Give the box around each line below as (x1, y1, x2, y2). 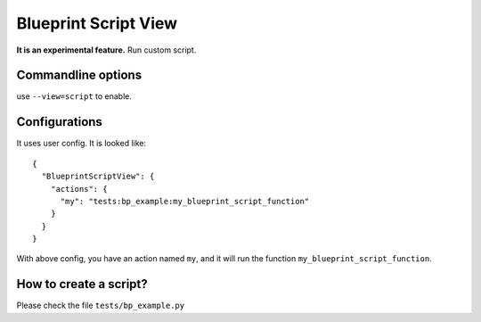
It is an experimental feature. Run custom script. (16, 45, 197, 55)
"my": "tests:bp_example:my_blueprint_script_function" (60, 196, 310, 206)
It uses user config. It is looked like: (16, 138, 147, 149)
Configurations (16, 114, 102, 129)
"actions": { (50, 184, 108, 194)
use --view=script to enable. (16, 91, 133, 102)
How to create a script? (16, 277, 149, 292)
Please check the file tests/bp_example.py (16, 300, 185, 311)
